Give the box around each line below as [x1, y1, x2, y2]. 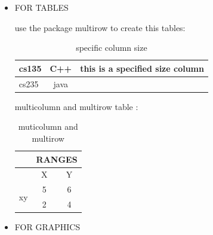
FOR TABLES [14, 1, 69, 13]
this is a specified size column [80, 62, 204, 74]
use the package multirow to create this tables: [14, 21, 186, 33]
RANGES [36, 152, 78, 165]
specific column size [76, 41, 147, 54]
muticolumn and [18, 120, 78, 133]
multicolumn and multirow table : [14, 100, 138, 112]
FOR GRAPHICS [14, 221, 81, 233]
